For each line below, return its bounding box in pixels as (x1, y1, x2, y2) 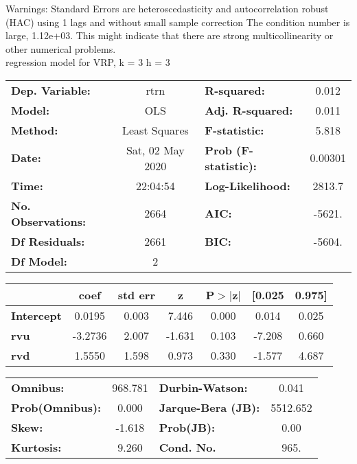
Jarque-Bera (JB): (159, 399, 260, 415)
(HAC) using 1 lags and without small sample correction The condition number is (5, 14, 350, 29)
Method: (11, 121, 58, 138)
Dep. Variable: (11, 82, 91, 98)
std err (117, 286, 155, 303)
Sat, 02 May (126, 141, 185, 158)
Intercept (11, 307, 62, 323)
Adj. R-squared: (205, 102, 293, 118)
